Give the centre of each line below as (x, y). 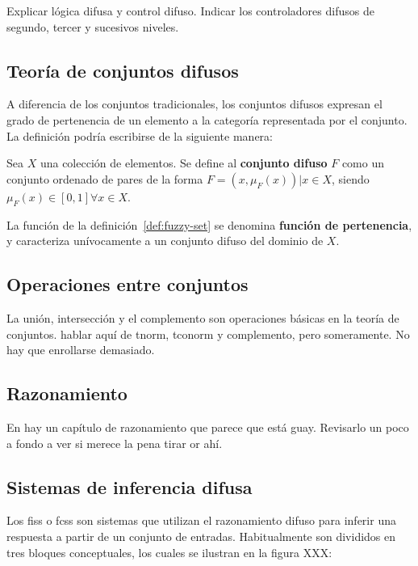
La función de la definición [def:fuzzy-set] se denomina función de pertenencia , (209, 224)
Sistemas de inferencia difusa (130, 486)
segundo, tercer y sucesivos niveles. (93, 26)
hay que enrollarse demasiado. (81, 350)
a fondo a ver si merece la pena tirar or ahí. (115, 443)
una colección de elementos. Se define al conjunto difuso (184, 163)
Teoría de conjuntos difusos (123, 70)
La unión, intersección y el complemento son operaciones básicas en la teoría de (203, 317)
